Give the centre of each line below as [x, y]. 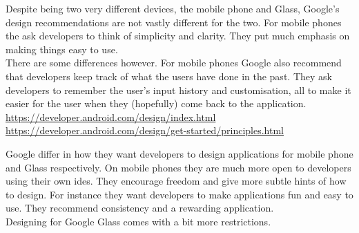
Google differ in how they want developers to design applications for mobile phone [179, 153]
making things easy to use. [62, 49]
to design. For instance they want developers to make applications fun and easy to [179, 194]
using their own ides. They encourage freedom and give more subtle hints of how [176, 181]
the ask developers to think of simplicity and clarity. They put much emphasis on [178, 36]
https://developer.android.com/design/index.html [111, 116]
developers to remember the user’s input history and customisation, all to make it [178, 90]
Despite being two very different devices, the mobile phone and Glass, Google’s [173, 8]
